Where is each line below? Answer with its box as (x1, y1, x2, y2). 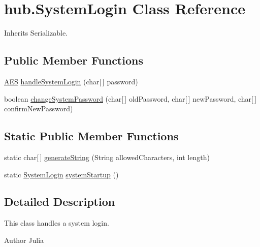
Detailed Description (4, 194, 115, 209)
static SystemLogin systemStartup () (4, 169, 119, 179)
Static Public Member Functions (4, 128, 179, 144)
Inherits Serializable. (4, 27, 68, 38)
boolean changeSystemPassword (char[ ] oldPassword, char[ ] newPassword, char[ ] (4, 93, 257, 104)
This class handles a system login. (4, 218, 109, 228)
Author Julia (4, 234, 44, 245)
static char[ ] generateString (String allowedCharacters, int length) (4, 151, 210, 162)
